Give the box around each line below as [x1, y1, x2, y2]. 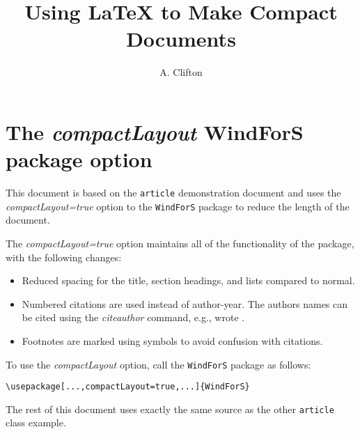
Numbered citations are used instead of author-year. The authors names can [22, 296, 348, 311]
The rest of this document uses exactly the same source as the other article [6, 401, 334, 416]
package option [6, 145, 152, 173]
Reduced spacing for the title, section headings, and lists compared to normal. [22, 273, 355, 288]
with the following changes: [6, 249, 122, 264]
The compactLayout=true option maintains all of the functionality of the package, [6, 235, 354, 250]
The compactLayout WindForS [6, 117, 304, 146]
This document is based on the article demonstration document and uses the [6, 185, 341, 200]
